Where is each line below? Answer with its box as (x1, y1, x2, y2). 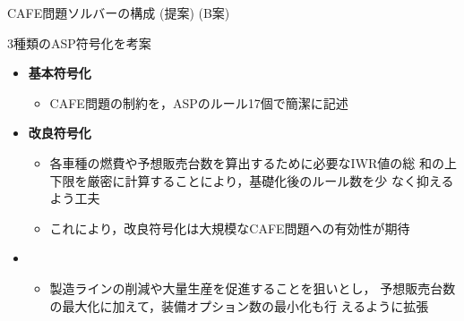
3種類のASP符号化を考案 (7, 33, 151, 52)
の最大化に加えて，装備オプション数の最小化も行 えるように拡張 (49, 296, 429, 315)
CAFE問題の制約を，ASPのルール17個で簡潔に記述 (49, 93, 348, 112)
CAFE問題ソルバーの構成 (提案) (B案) (7, 4, 230, 21)
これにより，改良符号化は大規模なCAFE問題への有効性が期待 (49, 218, 410, 237)
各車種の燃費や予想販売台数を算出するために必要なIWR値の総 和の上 (49, 153, 458, 172)
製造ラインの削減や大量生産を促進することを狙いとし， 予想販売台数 (49, 278, 456, 297)
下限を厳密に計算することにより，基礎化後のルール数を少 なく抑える (49, 171, 454, 190)
